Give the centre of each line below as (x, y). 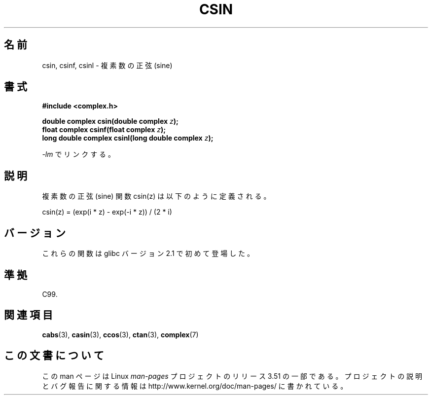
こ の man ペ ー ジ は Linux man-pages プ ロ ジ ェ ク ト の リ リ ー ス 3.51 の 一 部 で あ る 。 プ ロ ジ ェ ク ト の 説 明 (232, 376)
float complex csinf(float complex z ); (104, 130)
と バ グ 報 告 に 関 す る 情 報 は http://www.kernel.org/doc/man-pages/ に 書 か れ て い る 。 (195, 386)
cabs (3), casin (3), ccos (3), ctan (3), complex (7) (120, 334)
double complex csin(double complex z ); (110, 121)
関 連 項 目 (28, 315)
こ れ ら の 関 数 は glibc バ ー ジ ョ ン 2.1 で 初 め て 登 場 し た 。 (148, 254)
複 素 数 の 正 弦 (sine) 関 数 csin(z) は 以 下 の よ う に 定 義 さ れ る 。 (156, 196)
